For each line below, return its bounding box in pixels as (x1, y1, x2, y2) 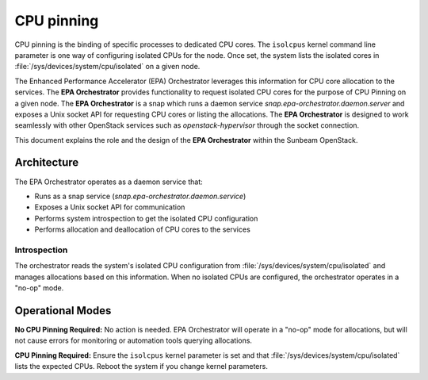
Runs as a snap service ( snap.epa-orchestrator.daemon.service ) (34, 191, 246, 201)
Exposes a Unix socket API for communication (34, 202, 185, 212)
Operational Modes (14, 304, 112, 317)
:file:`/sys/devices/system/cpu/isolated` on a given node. (14, 62, 201, 71)
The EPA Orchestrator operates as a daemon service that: (14, 177, 204, 186)
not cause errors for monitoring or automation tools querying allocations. (14, 336, 253, 345)
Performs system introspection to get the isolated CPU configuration (34, 213, 258, 223)
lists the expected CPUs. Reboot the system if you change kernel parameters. (14, 362, 269, 371)
